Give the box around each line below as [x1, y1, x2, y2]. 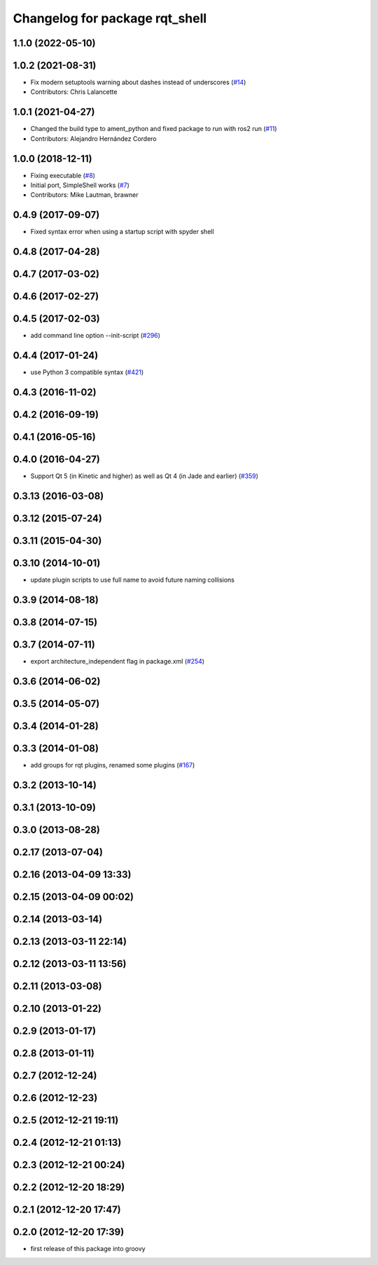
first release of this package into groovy [30, 1245, 146, 1253]
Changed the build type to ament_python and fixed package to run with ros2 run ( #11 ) [30, 125, 277, 133]
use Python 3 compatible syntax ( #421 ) [30, 368, 144, 376]
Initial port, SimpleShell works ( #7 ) [30, 181, 129, 189]
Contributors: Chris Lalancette [30, 88, 118, 96]
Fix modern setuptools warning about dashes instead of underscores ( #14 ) [30, 78, 246, 87]
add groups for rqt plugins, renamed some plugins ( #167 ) [30, 761, 195, 770]
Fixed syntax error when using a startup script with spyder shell [30, 228, 214, 236]
